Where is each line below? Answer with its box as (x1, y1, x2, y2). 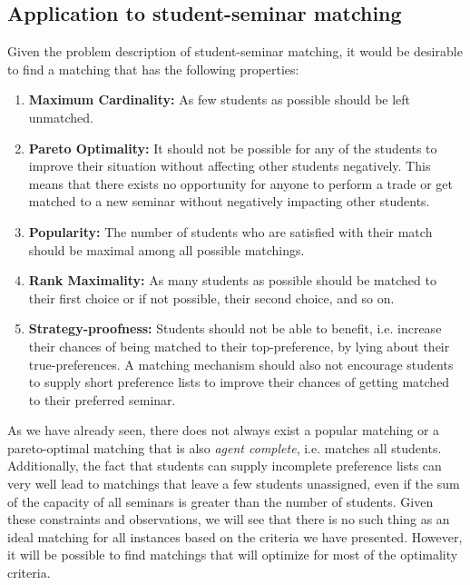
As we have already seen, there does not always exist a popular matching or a (7, 421, 440, 440)
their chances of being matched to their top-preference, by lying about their (28, 336, 450, 355)
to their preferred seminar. (28, 390, 176, 409)
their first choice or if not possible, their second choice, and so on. (28, 288, 395, 307)
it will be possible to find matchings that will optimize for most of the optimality (7, 545, 458, 564)
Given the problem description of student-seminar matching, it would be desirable (7, 42, 463, 61)
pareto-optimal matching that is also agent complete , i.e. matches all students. (7, 438, 442, 457)
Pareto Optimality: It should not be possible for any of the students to (28, 138, 437, 157)
